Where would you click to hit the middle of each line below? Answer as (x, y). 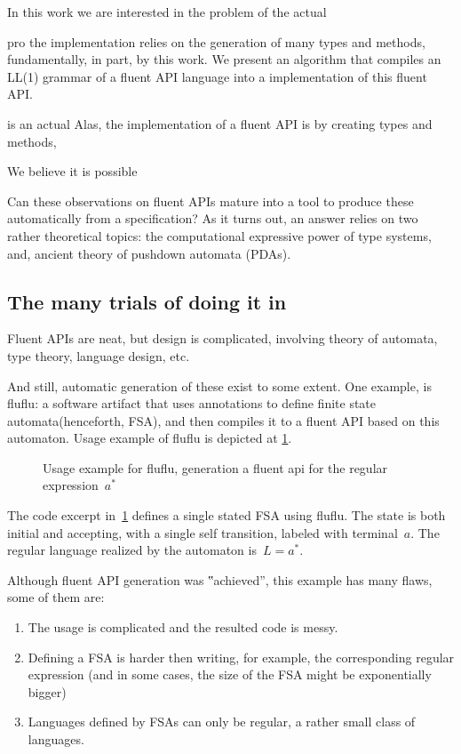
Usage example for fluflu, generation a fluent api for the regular (215, 467)
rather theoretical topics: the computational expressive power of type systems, (219, 235)
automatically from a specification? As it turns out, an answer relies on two (213, 218)
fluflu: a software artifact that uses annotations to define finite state (192, 403)
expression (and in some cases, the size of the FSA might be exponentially (230, 674)
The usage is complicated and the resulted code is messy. (183, 627)
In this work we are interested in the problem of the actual (167, 12)
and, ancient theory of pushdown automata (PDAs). (149, 253)
